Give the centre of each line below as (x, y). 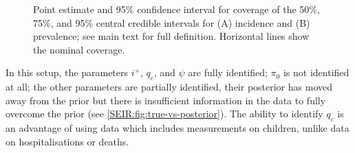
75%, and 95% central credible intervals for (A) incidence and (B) (172, 22)
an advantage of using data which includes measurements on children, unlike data (177, 128)
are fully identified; (228, 72)
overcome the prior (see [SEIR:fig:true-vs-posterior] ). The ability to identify (164, 114)
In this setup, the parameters (67, 72)
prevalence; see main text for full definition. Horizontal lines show (171, 36)
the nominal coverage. (79, 49)
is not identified (316, 72)
